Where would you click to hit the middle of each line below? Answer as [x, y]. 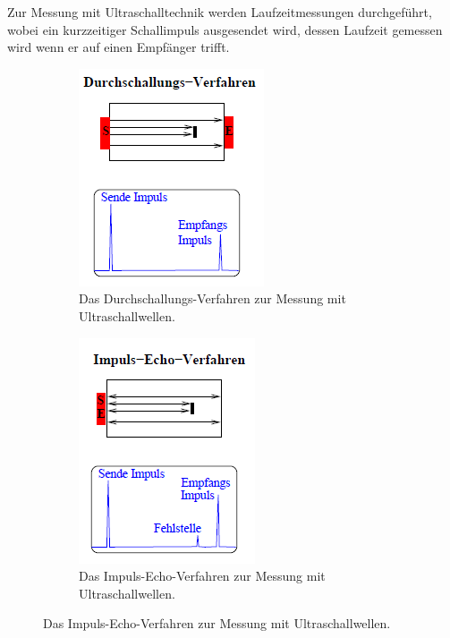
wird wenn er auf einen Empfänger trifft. [119, 47]
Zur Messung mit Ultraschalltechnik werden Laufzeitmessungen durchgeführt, [220, 12]
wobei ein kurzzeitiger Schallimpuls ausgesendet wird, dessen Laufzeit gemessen [225, 29]
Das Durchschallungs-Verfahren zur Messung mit [212, 298]
